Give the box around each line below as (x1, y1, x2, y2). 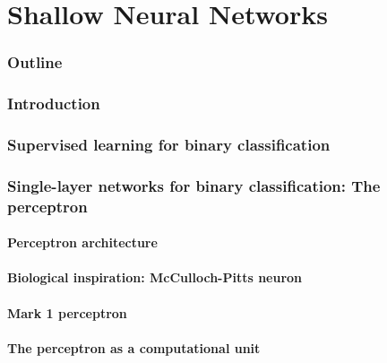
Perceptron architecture (7, 233, 158, 252)
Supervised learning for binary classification (7, 133, 331, 155)
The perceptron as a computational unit (7, 338, 261, 357)
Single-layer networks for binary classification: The (7, 174, 381, 196)
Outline (7, 51, 63, 73)
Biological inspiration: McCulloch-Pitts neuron (7, 268, 303, 287)
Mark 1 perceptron (7, 303, 127, 322)
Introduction (7, 92, 100, 115)
